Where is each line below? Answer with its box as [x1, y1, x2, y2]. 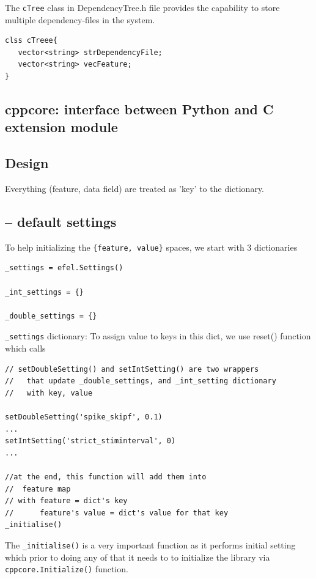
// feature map [5, 484, 71, 493]
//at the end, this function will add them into [5, 473, 207, 482]
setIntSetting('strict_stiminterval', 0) [5, 437, 176, 446]
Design [5, 153, 49, 172]
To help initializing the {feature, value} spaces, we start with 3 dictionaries [5, 240, 298, 253]
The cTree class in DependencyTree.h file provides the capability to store [5, 1, 280, 13]
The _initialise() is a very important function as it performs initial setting [5, 538, 296, 551]
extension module [5, 117, 118, 136]
